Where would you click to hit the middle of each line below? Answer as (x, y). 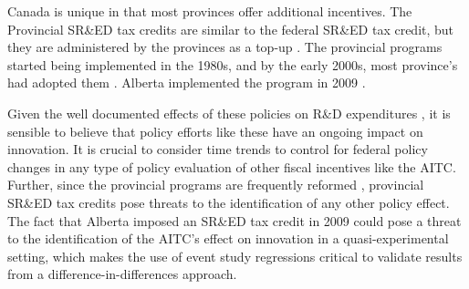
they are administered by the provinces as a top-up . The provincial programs (225, 47)
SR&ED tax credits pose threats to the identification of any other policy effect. (229, 202)
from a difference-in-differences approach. (122, 274)
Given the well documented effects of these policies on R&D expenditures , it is (229, 113)
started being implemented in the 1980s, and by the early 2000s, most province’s (233, 64)
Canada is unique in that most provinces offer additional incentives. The (210, 11)
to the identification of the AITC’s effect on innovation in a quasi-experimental (228, 238)
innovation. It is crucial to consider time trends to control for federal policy (218, 149)
